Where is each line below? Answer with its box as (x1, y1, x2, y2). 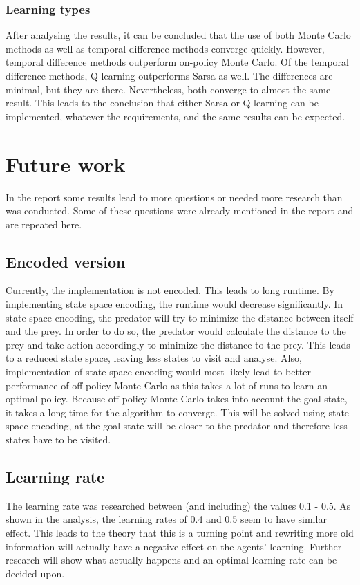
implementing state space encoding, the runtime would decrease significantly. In (6, 297, 343, 311)
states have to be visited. (6, 432, 111, 447)
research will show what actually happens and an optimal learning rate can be (6, 552, 337, 567)
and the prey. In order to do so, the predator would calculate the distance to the (6, 324, 346, 338)
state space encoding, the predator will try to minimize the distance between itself (6, 310, 354, 324)
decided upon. (6, 566, 65, 580)
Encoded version (6, 250, 126, 272)
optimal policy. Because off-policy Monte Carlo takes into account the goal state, (6, 391, 348, 406)
